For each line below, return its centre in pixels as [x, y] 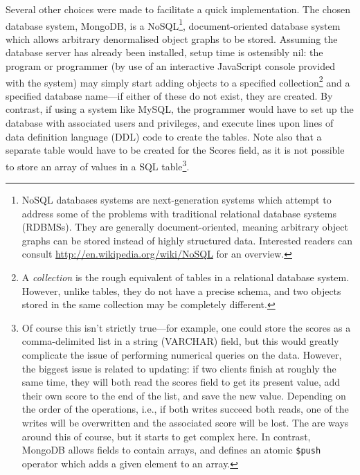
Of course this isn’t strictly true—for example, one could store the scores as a [186, 327]
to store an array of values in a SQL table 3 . [98, 165]
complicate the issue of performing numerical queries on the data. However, [182, 355]
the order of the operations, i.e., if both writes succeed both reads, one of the [185, 409]
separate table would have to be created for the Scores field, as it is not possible [175, 150]
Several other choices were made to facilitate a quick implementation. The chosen [178, 9]
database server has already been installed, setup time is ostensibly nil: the [164, 52]
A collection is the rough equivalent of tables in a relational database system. [186, 277]
